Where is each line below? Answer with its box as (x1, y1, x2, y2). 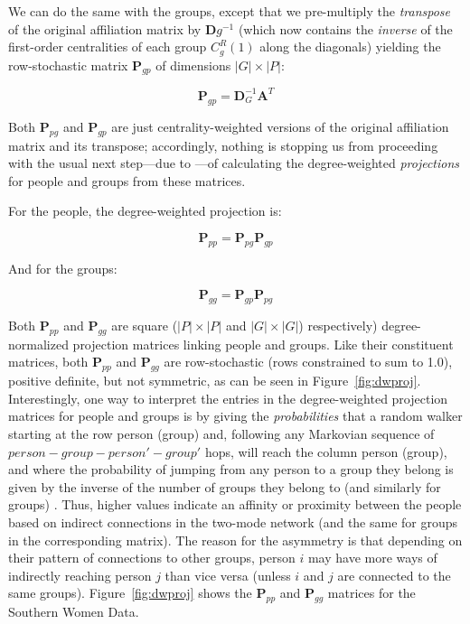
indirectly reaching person (8, 565, 152, 584)
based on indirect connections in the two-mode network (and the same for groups (8, 513, 458, 532)
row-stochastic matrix (8, 55, 128, 74)
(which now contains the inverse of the (238, 19, 453, 38)
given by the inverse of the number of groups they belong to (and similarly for (8, 477, 441, 496)
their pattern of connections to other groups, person (8, 548, 296, 567)
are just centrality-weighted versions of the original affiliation (111, 116, 449, 135)
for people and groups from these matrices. (8, 171, 246, 190)
